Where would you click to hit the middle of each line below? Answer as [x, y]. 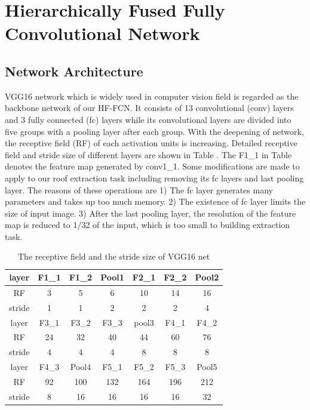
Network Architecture [74, 71]
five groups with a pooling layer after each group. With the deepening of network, [154, 131]
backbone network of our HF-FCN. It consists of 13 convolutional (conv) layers [149, 108]
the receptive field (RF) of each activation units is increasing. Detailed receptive [151, 143]
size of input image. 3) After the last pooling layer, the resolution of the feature [151, 213]
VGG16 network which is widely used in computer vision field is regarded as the [152, 96]
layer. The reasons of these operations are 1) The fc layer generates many [139, 189]
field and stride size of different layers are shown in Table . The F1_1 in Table [148, 154]
